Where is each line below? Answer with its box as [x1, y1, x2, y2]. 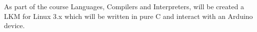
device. [4, 20, 25, 31]
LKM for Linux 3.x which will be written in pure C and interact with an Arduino [4, 11, 253, 21]
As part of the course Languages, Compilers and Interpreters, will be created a [4, 1, 244, 11]
